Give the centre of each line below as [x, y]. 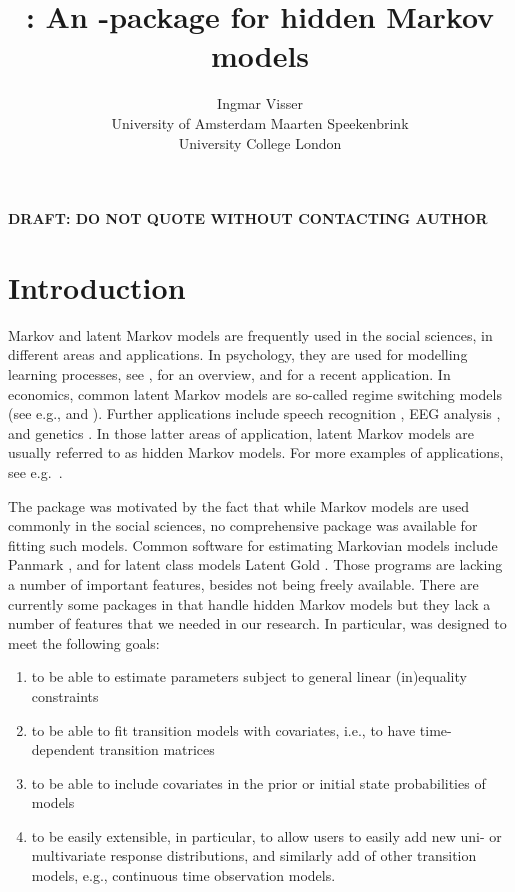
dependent [63, 749]
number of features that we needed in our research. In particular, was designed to [257, 623]
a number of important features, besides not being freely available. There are [243, 583]
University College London [260, 142]
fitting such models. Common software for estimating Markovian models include [253, 544]
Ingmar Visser [260, 103]
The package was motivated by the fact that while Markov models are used [239, 505]
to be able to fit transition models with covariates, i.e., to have [223, 729]
